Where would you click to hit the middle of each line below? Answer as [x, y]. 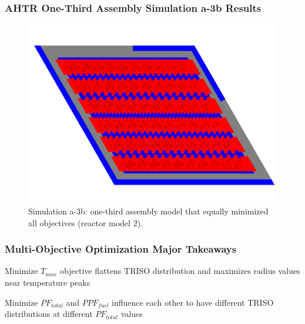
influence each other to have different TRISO [193, 302]
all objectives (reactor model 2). [86, 222]
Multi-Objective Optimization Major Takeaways [121, 249]
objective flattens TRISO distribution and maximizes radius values [180, 271]
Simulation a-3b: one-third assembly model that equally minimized [148, 211]
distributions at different [49, 314]
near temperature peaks [48, 282]
